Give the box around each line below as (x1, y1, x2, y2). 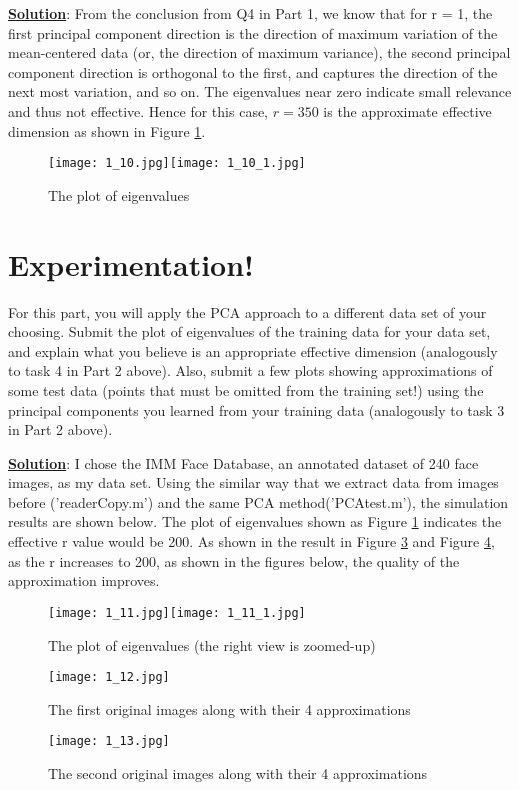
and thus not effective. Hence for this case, (8, 100, 269, 121)
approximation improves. (8, 570, 160, 591)
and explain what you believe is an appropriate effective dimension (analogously (8, 340, 498, 361)
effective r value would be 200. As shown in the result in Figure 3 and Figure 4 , (8, 531, 495, 552)
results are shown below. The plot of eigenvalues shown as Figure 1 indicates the (8, 511, 502, 532)
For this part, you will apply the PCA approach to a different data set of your (8, 301, 487, 322)
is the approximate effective (323, 100, 492, 121)
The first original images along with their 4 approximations (48, 698, 411, 719)
